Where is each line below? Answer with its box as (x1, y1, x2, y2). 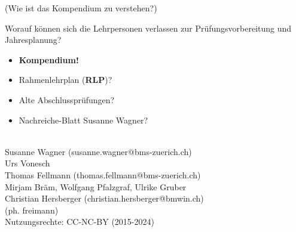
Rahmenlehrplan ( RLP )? (19, 73, 112, 86)
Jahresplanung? (5, 33, 62, 46)
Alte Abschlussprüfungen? (19, 93, 115, 106)
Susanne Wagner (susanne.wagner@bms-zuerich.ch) (5, 145, 192, 157)
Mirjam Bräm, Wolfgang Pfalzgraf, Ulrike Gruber (5, 180, 187, 193)
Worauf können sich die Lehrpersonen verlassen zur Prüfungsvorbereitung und (5, 21, 292, 34)
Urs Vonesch (5, 157, 50, 169)
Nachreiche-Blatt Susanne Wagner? (19, 113, 148, 126)
